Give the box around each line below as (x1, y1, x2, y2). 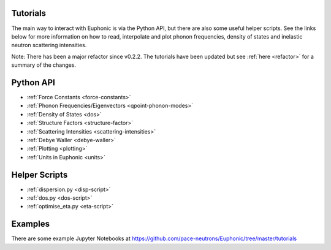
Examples (11, 219, 50, 229)
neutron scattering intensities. (11, 42, 87, 49)
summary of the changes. (11, 61, 77, 69)
